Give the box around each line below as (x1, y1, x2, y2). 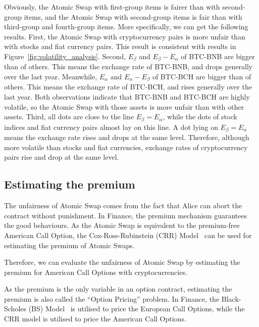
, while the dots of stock (163, 111, 237, 122)
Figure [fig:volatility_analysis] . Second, (4, 51, 126, 61)
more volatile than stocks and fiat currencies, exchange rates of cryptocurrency (4, 142, 248, 152)
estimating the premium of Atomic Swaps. (4, 240, 135, 250)
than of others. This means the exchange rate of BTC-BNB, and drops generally (4, 61, 253, 72)
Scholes (4, 303, 27, 314)
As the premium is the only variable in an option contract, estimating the (4, 284, 232, 294)
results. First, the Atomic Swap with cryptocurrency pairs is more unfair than (4, 31, 245, 41)
